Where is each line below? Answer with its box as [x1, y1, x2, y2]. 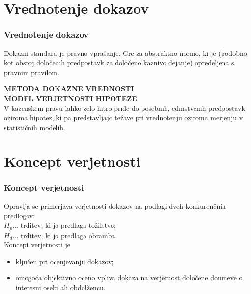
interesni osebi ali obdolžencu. [15, 282, 106, 292]
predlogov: [4, 210, 35, 220]
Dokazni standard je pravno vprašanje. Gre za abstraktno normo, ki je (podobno [4, 48, 247, 58]
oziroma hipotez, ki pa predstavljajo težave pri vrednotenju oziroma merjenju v [4, 112, 243, 123]
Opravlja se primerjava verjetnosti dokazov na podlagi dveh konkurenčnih [4, 200, 226, 211]
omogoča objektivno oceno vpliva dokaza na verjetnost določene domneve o [15, 272, 243, 283]
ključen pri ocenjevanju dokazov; [15, 256, 114, 266]
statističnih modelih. [4, 122, 66, 132]
